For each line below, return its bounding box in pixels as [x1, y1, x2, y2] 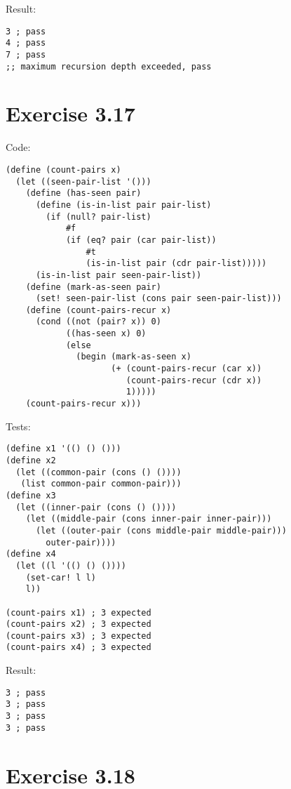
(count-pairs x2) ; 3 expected [6, 619, 151, 630]
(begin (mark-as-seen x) [76, 352, 191, 362]
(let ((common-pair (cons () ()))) [15, 467, 182, 477]
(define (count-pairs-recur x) [25, 305, 172, 315]
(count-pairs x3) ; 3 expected [6, 630, 151, 641]
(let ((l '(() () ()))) [15, 560, 126, 571]
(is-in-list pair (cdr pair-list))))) [86, 258, 267, 269]
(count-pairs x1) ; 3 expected [6, 607, 151, 618]
